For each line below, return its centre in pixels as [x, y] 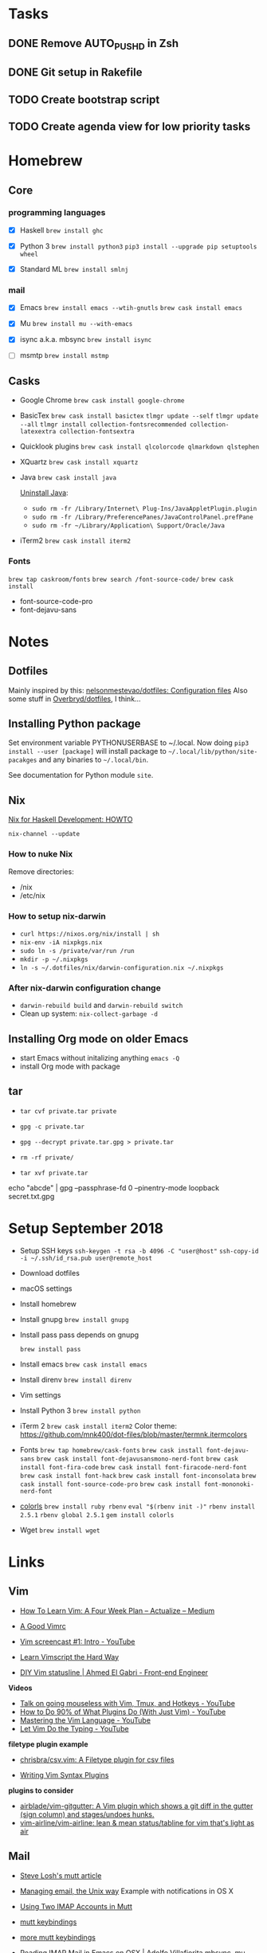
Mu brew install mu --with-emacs [76, 324]
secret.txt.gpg [31, 1196]
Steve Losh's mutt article [61, 1875]
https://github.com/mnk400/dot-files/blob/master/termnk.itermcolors [133, 1434]
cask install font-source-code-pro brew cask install [110, 1484]
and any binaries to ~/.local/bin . [94, 760]
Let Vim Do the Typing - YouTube [74, 1728]
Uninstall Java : [44, 493]
